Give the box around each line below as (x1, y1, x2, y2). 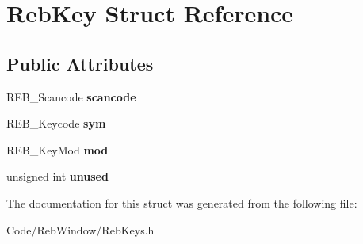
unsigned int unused (6, 168, 109, 185)
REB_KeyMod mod (6, 141, 109, 158)
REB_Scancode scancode (6, 88, 136, 105)
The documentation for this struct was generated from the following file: (6, 194, 357, 211)
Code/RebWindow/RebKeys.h (6, 221, 155, 238)
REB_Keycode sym (6, 115, 106, 132)
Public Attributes (6, 51, 154, 75)
